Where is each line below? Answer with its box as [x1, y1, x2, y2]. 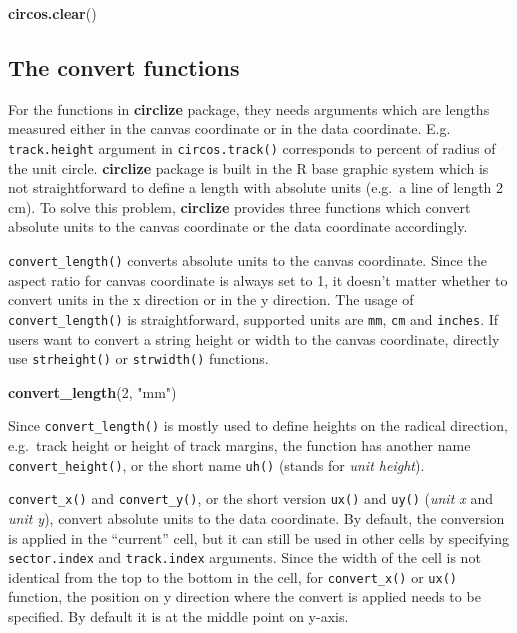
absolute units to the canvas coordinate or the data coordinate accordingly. [8, 216, 468, 237]
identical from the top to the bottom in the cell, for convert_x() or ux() [8, 566, 457, 587]
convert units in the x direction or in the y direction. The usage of [8, 289, 414, 310]
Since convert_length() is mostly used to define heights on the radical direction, [8, 415, 508, 436]
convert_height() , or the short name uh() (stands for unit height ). [8, 454, 425, 475]
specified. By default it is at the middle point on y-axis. [8, 606, 349, 627]
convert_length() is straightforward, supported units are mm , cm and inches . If [8, 308, 499, 329]
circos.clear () [8, 3, 97, 23]
